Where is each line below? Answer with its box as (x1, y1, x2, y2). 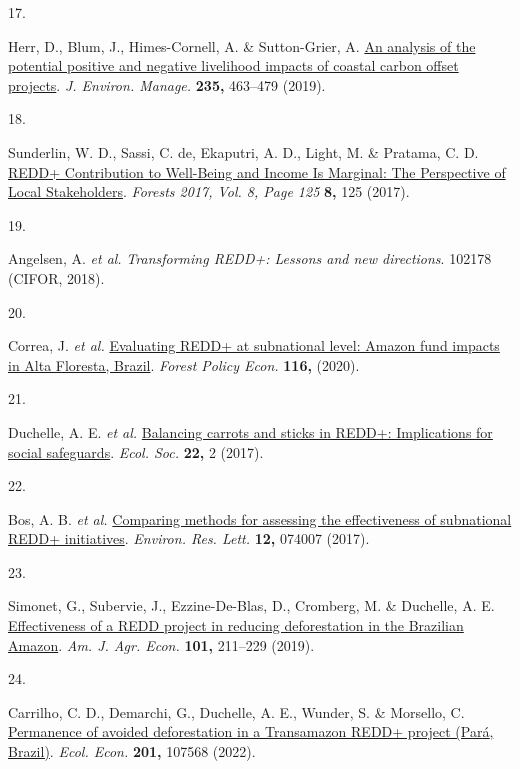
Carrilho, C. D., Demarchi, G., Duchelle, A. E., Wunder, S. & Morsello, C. (8, 701, 465, 722)
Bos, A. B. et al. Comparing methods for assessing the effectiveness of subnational (8, 508, 512, 529)
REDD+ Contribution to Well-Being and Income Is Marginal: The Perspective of (8, 161, 506, 182)
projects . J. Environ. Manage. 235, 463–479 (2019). (8, 74, 326, 95)
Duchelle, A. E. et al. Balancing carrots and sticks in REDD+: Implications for (8, 421, 493, 442)
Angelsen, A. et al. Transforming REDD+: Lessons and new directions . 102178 (8, 248, 492, 269)
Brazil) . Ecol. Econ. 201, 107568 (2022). (8, 741, 256, 762)
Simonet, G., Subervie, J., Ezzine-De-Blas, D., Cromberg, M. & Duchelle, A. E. (8, 595, 495, 616)
